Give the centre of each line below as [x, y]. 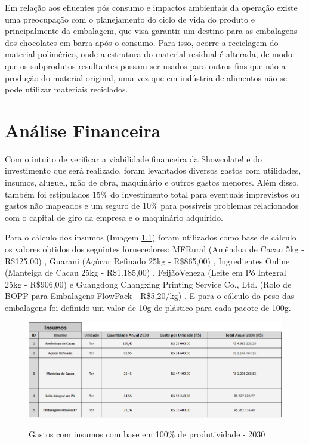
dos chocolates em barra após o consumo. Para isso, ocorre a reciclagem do [142, 42]
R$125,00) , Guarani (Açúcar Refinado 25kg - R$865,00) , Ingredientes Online [147, 260]
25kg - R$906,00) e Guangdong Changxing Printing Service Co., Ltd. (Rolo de [148, 284]
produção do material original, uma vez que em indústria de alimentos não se [146, 77]
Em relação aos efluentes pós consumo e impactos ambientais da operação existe [151, 7]
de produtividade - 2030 [222, 434]
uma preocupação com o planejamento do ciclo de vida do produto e [130, 19]
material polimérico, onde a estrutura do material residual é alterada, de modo [149, 54]
